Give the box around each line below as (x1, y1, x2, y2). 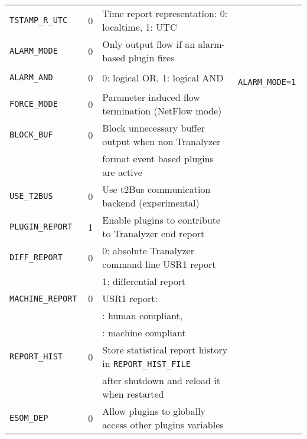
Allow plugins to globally (102, 404, 206, 418)
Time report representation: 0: (102, 6, 228, 20)
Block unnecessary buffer (102, 121, 205, 135)
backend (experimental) (102, 196, 200, 209)
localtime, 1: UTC (102, 20, 177, 34)
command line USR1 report (102, 257, 216, 271)
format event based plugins (102, 152, 214, 165)
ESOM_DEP (9, 413, 48, 422)
